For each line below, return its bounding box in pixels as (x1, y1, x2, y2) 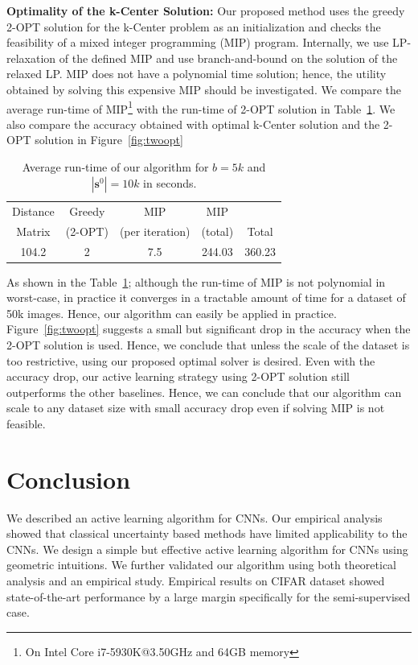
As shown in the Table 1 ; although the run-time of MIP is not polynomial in (6, 273, 386, 290)
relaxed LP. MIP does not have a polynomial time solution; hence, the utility (6, 65, 387, 82)
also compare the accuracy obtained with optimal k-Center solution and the (6, 115, 380, 132)
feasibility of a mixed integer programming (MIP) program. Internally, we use (6, 34, 389, 51)
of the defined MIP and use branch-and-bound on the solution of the (59, 49, 398, 66)
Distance (12, 202, 55, 219)
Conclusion (6, 462, 131, 495)
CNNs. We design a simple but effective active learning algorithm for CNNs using (6, 540, 408, 557)
